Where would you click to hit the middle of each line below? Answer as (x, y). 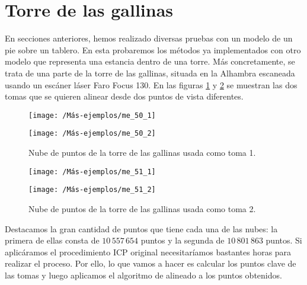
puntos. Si (284, 240)
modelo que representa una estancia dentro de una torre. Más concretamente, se (150, 61)
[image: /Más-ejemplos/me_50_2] (92, 134)
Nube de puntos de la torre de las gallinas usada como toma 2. (142, 208)
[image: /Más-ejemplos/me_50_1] (92, 115)
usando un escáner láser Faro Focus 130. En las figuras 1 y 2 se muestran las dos (151, 84)
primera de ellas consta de (52, 240)
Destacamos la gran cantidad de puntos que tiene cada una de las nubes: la (141, 228)
